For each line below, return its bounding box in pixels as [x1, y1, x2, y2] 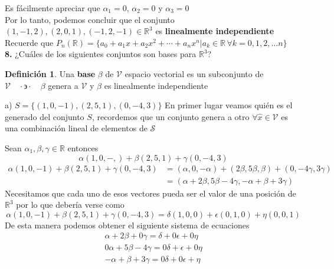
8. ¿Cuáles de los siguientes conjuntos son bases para [5, 48, 197, 60]
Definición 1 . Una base [5, 67, 96, 79]
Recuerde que [5, 36, 54, 48]
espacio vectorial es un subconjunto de [125, 67, 264, 79]
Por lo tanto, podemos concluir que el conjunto [5, 13, 175, 25]
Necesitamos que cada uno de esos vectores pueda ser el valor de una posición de [5, 187, 296, 199]
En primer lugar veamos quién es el [165, 99, 293, 111]
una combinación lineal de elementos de [5, 122, 148, 134]
